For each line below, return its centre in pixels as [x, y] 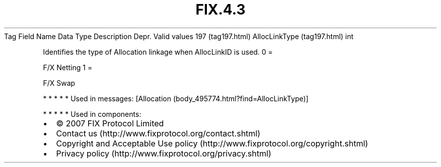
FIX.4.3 [220, 10]
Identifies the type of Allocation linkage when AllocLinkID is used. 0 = [158, 52]
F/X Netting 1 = [68, 67]
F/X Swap [59, 83]
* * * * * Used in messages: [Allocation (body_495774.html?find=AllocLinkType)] [176, 98]
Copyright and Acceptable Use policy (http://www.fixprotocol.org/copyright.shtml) [212, 143]
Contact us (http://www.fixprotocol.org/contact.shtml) [158, 133]
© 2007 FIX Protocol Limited [110, 123]
